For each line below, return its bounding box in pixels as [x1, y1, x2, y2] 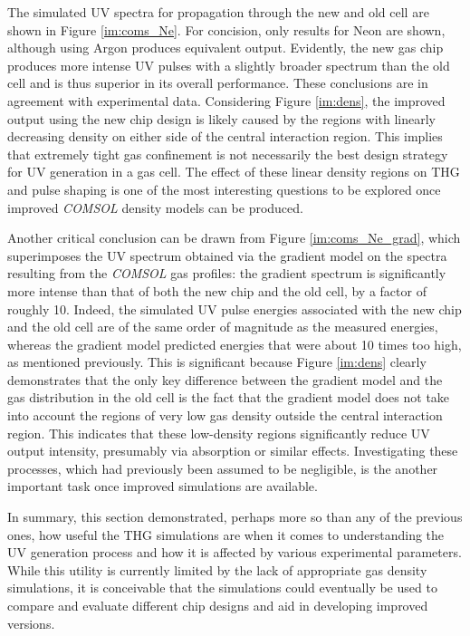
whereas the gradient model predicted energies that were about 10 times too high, [7, 334, 462, 353]
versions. [7, 613, 55, 632]
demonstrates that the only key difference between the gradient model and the [7, 370, 443, 389]
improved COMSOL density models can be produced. [7, 198, 303, 217]
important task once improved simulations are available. [7, 477, 318, 496]
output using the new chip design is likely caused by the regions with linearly [7, 109, 436, 128]
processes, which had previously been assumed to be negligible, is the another [7, 458, 438, 477]
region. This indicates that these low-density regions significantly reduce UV [7, 423, 430, 442]
